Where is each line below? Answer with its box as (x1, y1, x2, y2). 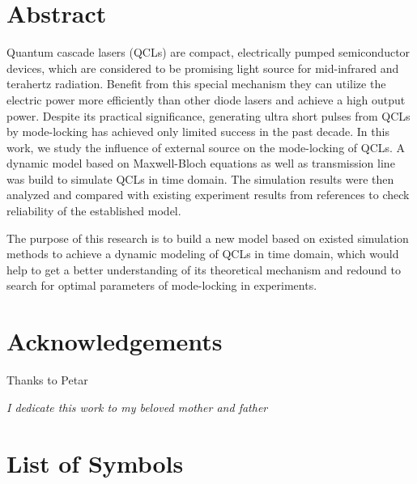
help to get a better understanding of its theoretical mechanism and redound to (6, 261, 401, 278)
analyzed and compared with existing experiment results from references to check (6, 186, 410, 203)
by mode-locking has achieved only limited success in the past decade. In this (6, 123, 389, 140)
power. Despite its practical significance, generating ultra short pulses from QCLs (6, 107, 411, 124)
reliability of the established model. (6, 202, 181, 219)
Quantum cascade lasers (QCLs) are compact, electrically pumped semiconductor (6, 44, 411, 61)
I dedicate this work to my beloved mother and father (6, 398, 268, 415)
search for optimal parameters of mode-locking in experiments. (6, 277, 317, 294)
